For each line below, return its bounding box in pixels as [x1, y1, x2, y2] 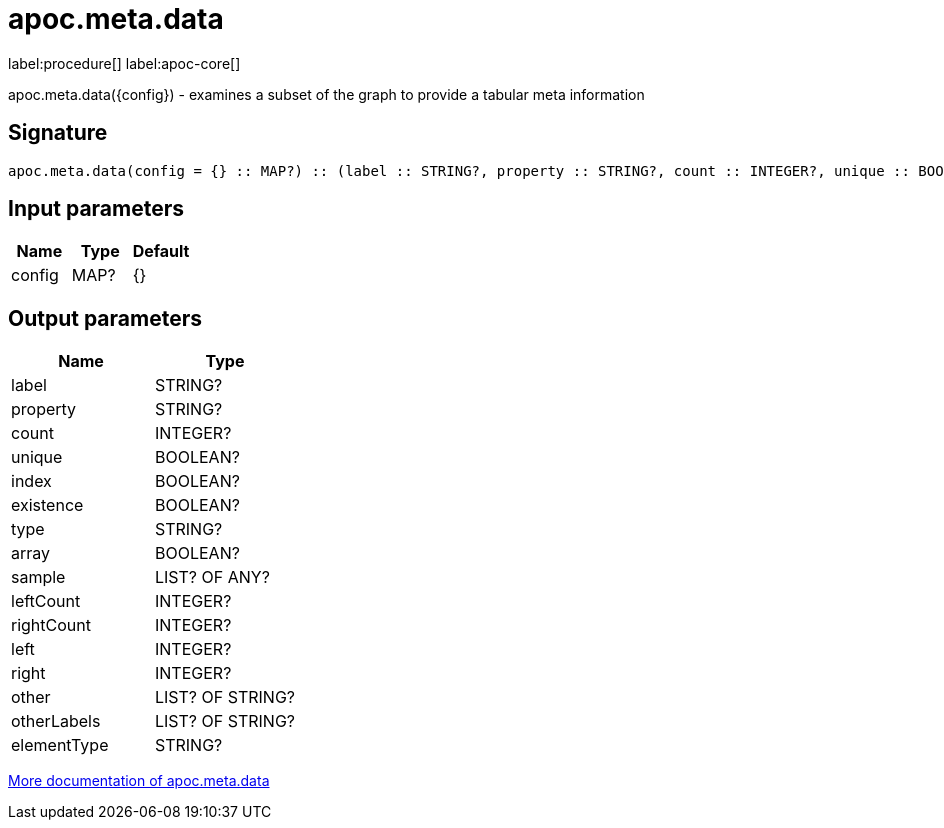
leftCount [11, 591, 81, 612]
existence [11, 495, 84, 516]
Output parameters [8, 305, 202, 331]
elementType [11, 735, 109, 756]
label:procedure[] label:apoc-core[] [8, 54, 241, 72]
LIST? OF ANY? [155, 567, 270, 588]
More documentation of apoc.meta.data [8, 772, 270, 790]
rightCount [11, 615, 91, 636]
